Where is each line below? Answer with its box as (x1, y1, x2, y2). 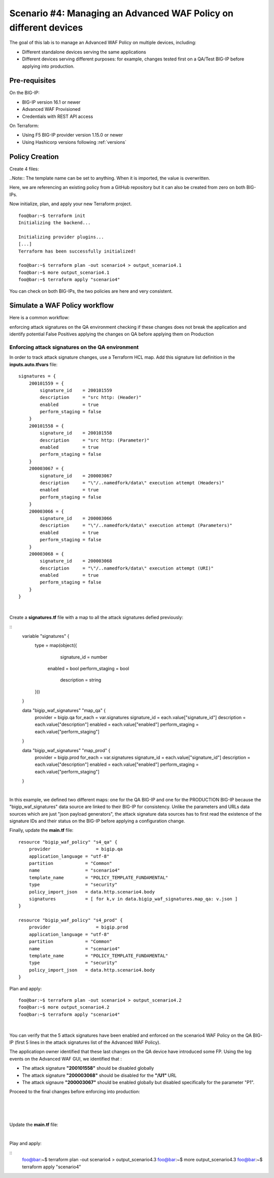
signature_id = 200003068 (40, 558, 113, 564)
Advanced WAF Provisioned (22, 106, 81, 112)
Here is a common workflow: (9, 315, 70, 321)
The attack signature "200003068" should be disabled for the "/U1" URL (22, 1072, 177, 1078)
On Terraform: (9, 122, 39, 129)
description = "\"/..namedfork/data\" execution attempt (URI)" (40, 565, 214, 571)
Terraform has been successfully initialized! (18, 248, 136, 254)
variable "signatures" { (22, 633, 70, 639)
